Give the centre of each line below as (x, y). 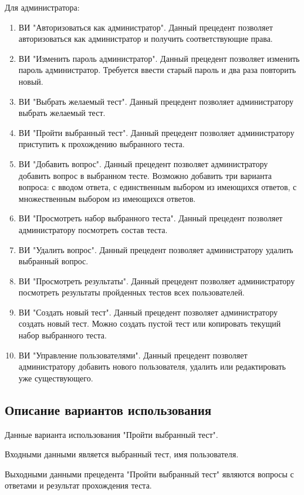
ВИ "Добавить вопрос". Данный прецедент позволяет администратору (143, 163)
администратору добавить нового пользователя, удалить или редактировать (152, 366)
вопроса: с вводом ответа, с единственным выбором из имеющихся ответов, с (158, 187)
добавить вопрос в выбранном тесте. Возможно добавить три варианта (145, 175)
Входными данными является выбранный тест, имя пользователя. (122, 454)
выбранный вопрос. (53, 261)
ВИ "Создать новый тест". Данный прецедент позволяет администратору (148, 312)
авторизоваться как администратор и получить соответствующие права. (146, 39)
